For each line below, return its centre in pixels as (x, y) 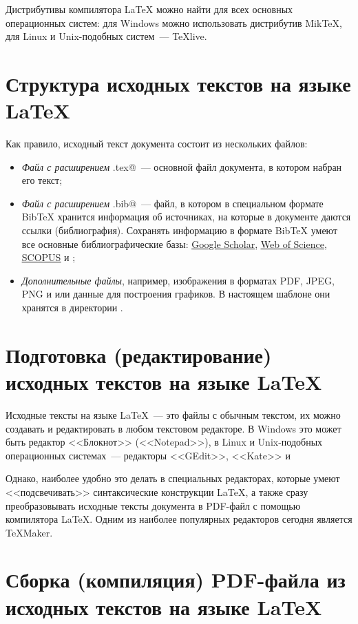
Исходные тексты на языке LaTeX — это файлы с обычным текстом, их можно (173, 414)
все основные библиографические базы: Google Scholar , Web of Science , (174, 243)
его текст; (42, 180)
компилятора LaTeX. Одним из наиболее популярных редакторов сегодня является (179, 519)
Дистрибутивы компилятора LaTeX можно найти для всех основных (149, 9)
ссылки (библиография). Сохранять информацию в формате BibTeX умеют (180, 230)
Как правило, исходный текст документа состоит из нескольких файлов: (157, 144)
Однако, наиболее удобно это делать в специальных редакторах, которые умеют (173, 478)
